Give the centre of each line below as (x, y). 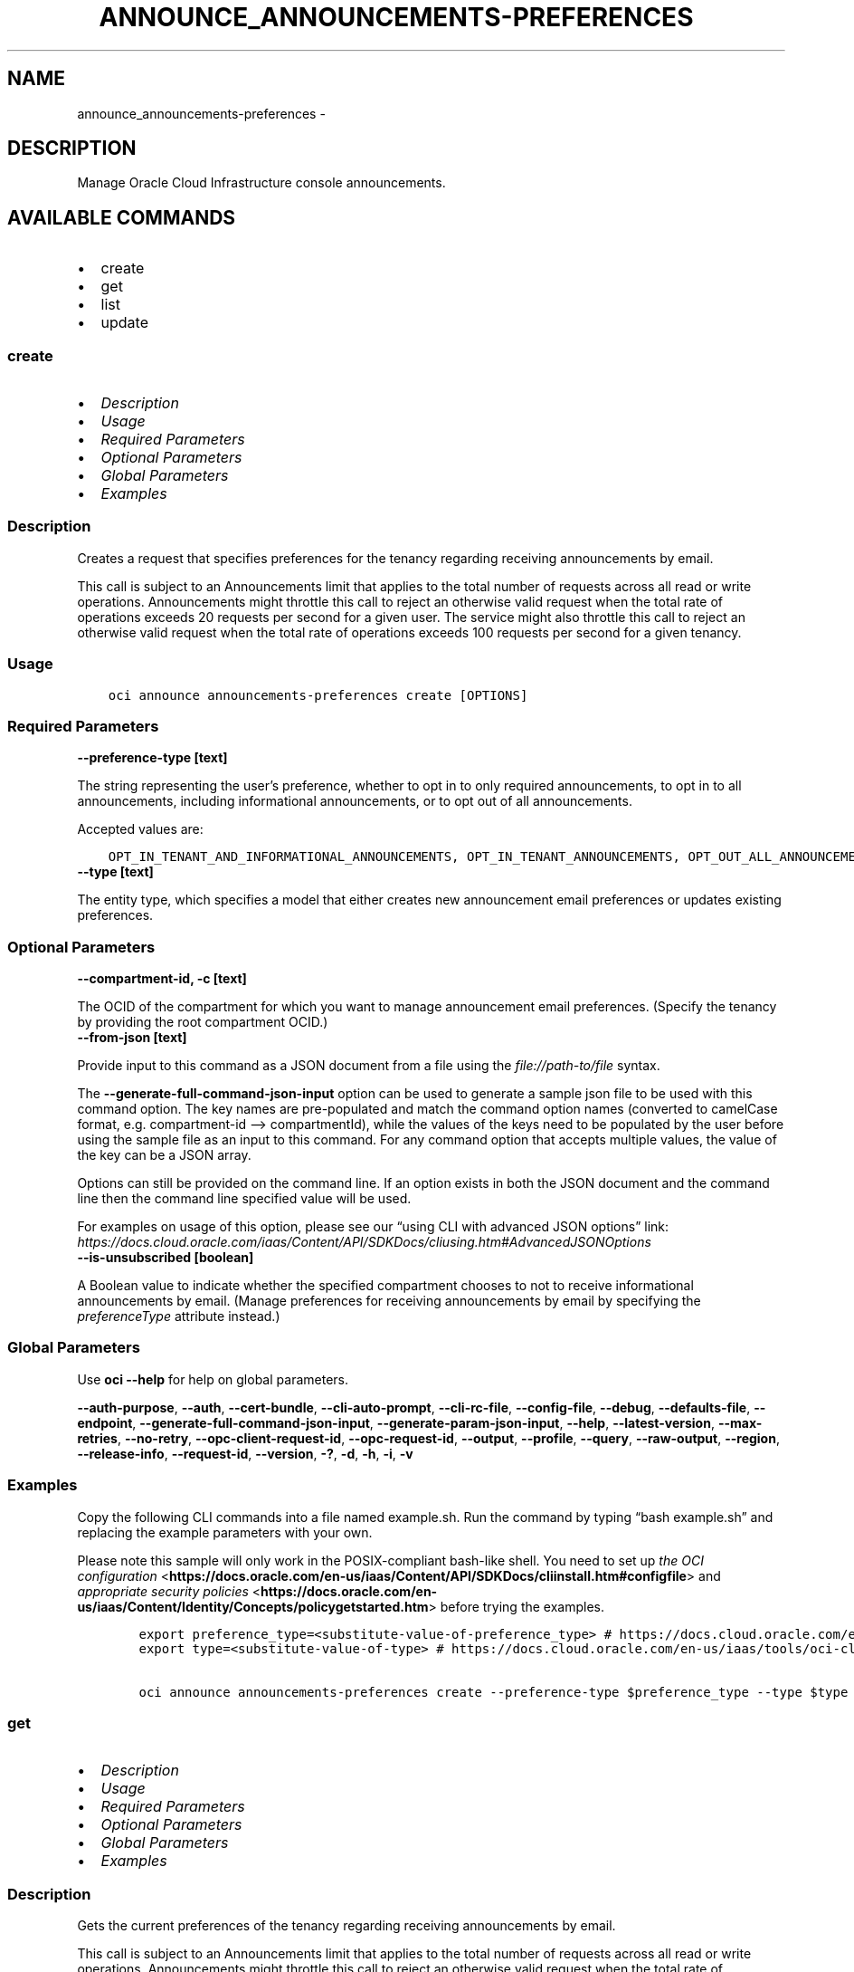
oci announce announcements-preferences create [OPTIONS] (318, 695)
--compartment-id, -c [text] (162, 979)
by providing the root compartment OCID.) (203, 1022)
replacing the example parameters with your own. (225, 1532)
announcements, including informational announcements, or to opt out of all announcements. (355, 801)
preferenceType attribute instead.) (179, 1316)
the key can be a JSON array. (164, 1155)
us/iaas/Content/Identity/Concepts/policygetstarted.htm (253, 1606)
